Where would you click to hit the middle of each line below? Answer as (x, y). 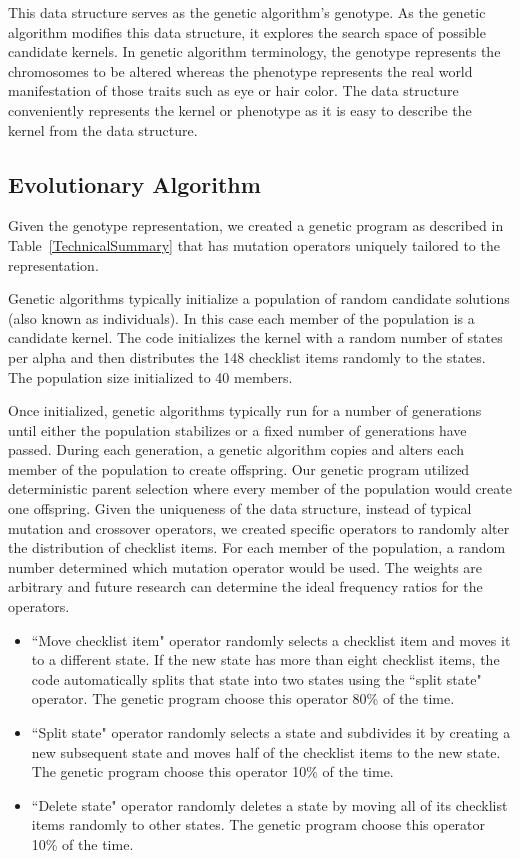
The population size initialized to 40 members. (150, 376)
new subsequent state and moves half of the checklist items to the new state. (266, 751)
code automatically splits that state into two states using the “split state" (256, 678)
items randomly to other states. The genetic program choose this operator (258, 824)
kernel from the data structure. (103, 129)
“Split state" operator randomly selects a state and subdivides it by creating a (271, 732)
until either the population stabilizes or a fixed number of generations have (237, 429)
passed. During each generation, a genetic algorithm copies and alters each (236, 449)
